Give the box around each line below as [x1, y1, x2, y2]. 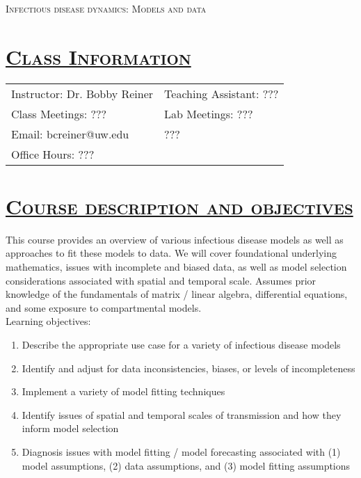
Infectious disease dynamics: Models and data [6, 1, 207, 15]
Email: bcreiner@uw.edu [11, 125, 129, 142]
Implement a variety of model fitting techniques [22, 384, 225, 399]
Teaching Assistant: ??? [164, 85, 279, 102]
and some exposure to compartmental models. [6, 300, 202, 314]
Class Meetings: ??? [11, 105, 107, 122]
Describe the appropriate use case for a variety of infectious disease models [22, 337, 341, 351]
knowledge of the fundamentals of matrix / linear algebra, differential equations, [6, 287, 348, 301]
